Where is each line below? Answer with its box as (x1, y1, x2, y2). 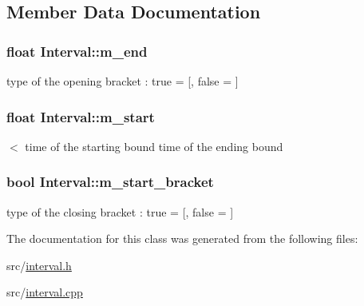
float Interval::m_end (6, 41, 148, 61)
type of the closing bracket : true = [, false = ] (6, 203, 234, 220)
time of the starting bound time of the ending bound (25, 137, 283, 154)
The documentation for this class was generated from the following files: (6, 230, 358, 247)
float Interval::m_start (6, 106, 155, 126)
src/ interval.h (6, 256, 72, 273)
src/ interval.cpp (6, 284, 83, 300)
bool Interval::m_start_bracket (6, 172, 214, 192)
